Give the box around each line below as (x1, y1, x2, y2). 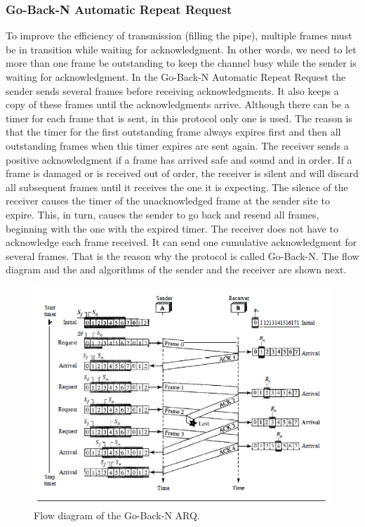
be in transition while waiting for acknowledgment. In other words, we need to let (6, 41, 357, 56)
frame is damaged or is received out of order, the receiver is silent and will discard (6, 166, 359, 181)
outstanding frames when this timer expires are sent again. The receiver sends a (6, 138, 349, 152)
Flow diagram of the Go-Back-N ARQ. (34, 507, 200, 522)
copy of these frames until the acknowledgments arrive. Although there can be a (6, 97, 350, 112)
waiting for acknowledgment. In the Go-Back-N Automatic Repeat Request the (6, 70, 346, 84)
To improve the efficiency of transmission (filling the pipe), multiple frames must (6, 28, 352, 43)
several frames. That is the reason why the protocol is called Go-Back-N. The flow (6, 248, 359, 263)
